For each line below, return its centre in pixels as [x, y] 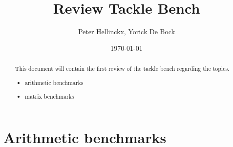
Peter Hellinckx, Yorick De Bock [127, 31]
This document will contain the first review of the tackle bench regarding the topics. [122, 69]
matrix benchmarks [50, 96]
